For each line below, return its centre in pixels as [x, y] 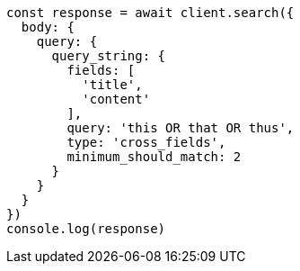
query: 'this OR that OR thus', [181, 128]
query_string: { [109, 56]
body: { [48, 27]
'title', [112, 85]
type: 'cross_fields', [146, 142]
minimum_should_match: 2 [154, 157]
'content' [116, 99]
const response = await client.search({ [150, 13]
